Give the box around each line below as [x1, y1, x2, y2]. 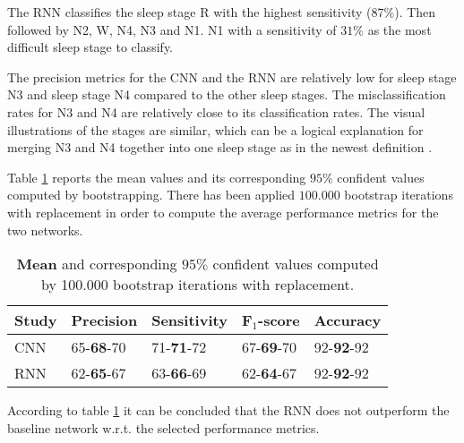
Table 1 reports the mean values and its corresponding [7, 167, 306, 186]
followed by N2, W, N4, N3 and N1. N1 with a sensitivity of [7, 20, 337, 38]
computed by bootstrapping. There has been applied [7, 185, 296, 204]
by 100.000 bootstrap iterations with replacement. [40, 274, 355, 295]
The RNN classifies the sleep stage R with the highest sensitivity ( [7, 3, 372, 21]
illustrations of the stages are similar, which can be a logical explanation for [7, 120, 424, 139]
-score [258, 310, 300, 331]
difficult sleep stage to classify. [7, 38, 174, 56]
